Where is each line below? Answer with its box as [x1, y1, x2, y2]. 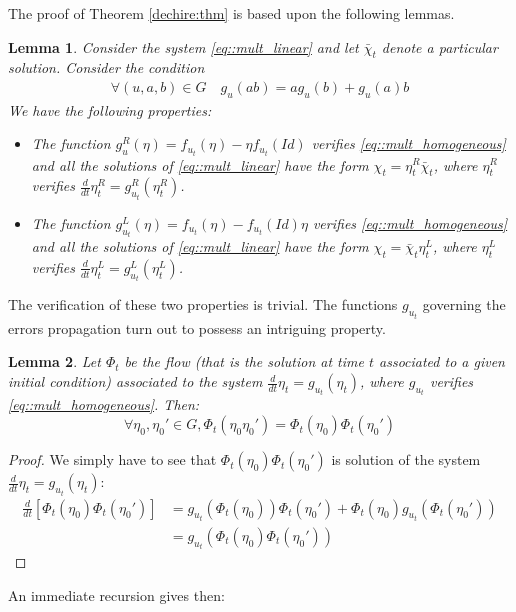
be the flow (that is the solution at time [124, 351, 364, 372]
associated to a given [379, 351, 505, 372]
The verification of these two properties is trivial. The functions [8, 294, 398, 315]
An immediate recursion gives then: [8, 585, 225, 606]
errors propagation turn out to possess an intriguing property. [8, 317, 386, 338]
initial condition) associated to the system [8, 371, 263, 392]
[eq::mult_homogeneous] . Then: [8, 394, 200, 415]
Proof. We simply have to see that [8, 449, 217, 470]
